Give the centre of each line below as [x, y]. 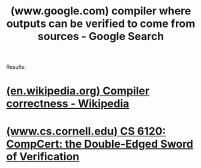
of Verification [43, 156]
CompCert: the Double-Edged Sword [100, 144]
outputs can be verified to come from [101, 24]
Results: [16, 67]
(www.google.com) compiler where [101, 11]
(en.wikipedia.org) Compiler [78, 91]
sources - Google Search [101, 36]
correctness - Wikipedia [68, 104]
